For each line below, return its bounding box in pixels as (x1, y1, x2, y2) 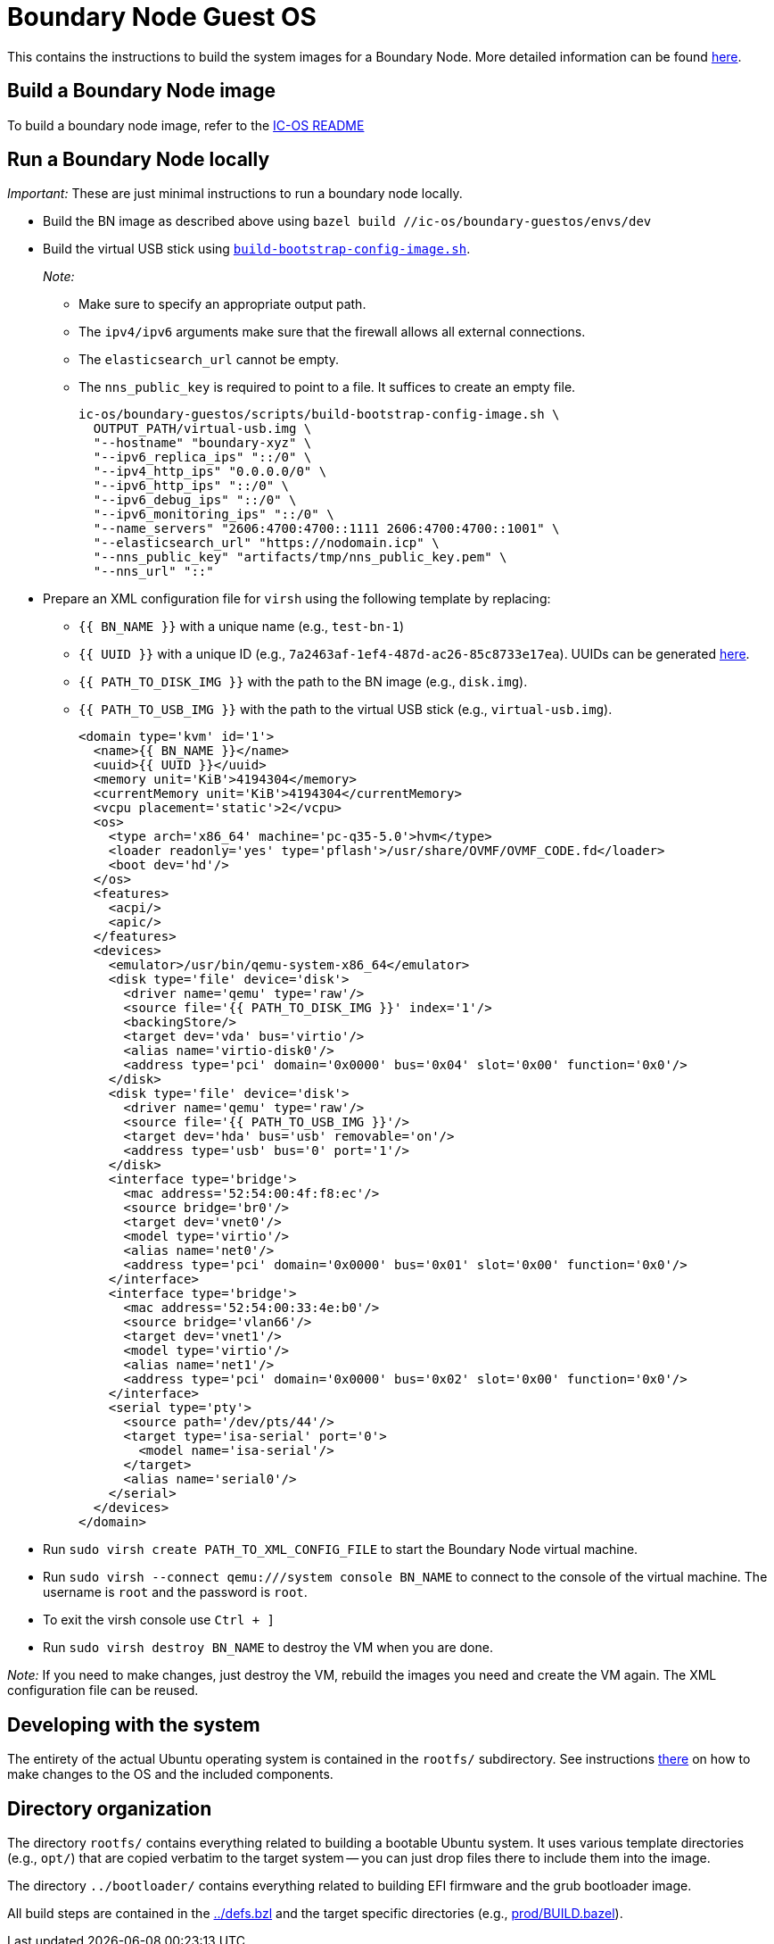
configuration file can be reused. (7, 1682, 199, 1699)
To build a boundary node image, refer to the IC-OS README (7, 117, 365, 133)
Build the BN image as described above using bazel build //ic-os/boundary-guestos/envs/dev (43, 213, 652, 229)
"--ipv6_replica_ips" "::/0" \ (93, 450, 312, 465)
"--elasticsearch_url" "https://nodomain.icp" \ (93, 536, 440, 551)
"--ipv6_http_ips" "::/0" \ (93, 478, 290, 494)
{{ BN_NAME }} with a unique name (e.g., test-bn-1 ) (78, 619, 405, 635)
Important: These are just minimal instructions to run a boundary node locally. (7, 186, 463, 202)
